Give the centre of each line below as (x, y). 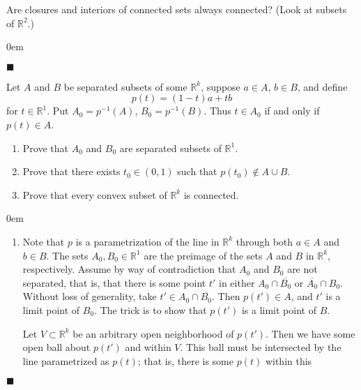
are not (302, 269)
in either (237, 282)
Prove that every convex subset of (95, 194)
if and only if (292, 111)
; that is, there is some (185, 360)
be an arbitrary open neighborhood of (153, 333)
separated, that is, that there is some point (114, 282)
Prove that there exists (71, 171)
